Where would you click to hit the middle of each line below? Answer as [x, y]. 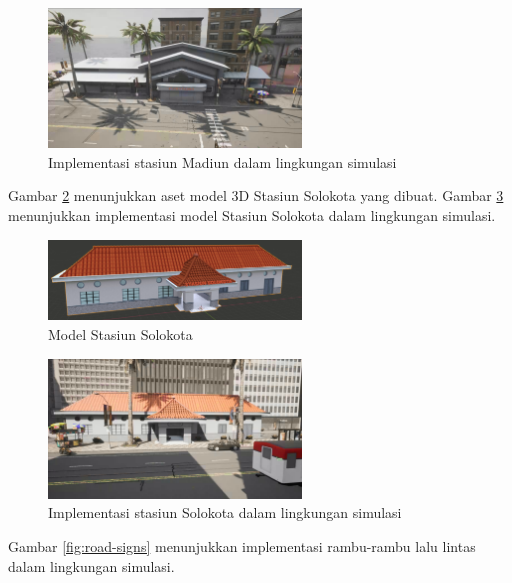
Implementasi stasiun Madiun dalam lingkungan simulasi [222, 161]
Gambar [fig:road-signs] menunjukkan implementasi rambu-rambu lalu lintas [242, 545]
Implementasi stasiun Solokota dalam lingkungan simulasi [225, 512]
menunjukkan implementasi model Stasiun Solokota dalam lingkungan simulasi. [252, 215]
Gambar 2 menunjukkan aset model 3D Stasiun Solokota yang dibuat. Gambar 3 [256, 195]
